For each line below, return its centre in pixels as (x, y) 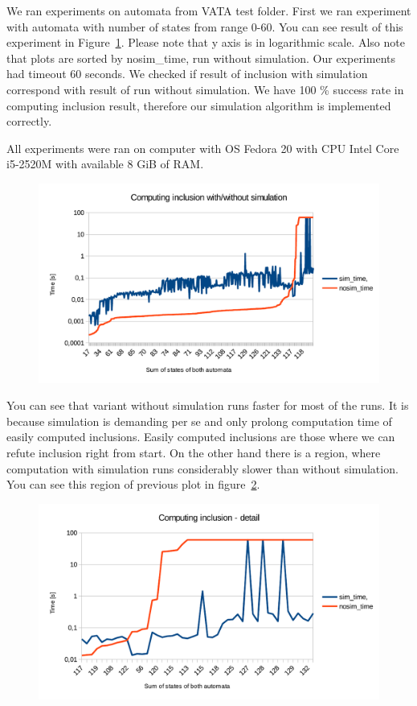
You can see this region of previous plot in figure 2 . (133, 484)
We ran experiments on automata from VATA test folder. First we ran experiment (209, 10)
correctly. (29, 121)
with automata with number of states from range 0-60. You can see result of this (205, 26)
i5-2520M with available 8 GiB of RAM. (105, 164)
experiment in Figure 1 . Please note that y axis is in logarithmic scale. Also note (206, 42)
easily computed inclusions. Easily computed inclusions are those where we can (201, 437)
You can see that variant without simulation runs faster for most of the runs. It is (208, 405)
